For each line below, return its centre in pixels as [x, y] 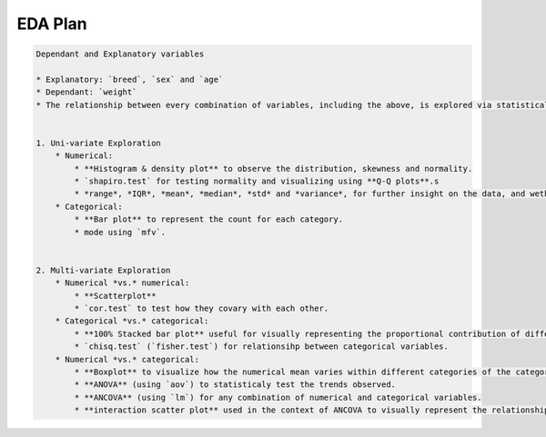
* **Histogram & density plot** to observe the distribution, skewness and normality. [273, 169]
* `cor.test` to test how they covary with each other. [202, 308]
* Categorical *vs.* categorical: [132, 321]
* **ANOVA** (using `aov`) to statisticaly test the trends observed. [235, 385]
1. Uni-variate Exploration [98, 143]
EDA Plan [52, 24]
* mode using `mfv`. [120, 232]
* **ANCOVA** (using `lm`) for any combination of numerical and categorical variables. [278, 397]
